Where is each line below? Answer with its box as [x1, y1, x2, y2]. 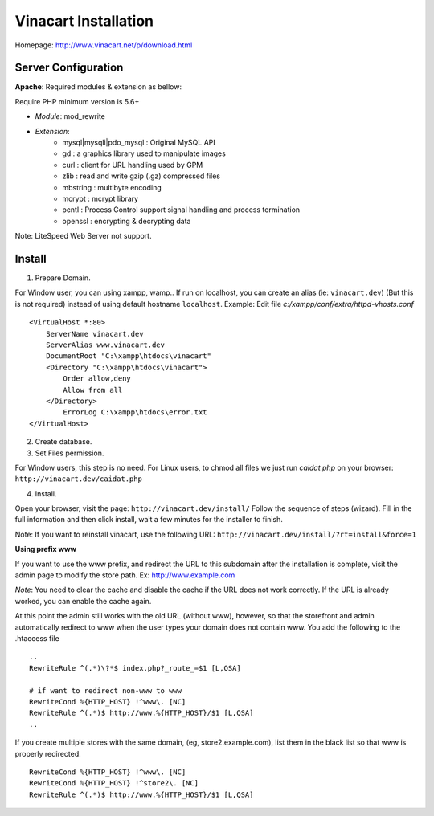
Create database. [35, 437, 92, 447]
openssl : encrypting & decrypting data [62, 216, 191, 226]
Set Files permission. [35, 448, 104, 458]
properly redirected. [14, 749, 82, 758]
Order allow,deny [63, 374, 132, 383]
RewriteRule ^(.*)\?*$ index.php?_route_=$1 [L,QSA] [29, 663, 241, 672]
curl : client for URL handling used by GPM [62, 160, 203, 169]
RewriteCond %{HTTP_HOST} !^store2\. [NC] [29, 779, 199, 788]
